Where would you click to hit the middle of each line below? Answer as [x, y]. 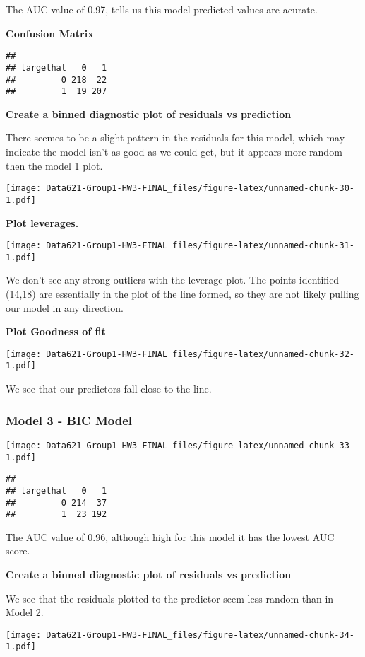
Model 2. [25, 612]
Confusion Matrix [50, 33]
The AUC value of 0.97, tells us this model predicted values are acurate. [162, 9]
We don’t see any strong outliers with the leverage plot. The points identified [173, 280]
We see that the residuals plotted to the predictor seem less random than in [170, 598]
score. [18, 551]
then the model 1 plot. [54, 165]
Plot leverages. [42, 222]
